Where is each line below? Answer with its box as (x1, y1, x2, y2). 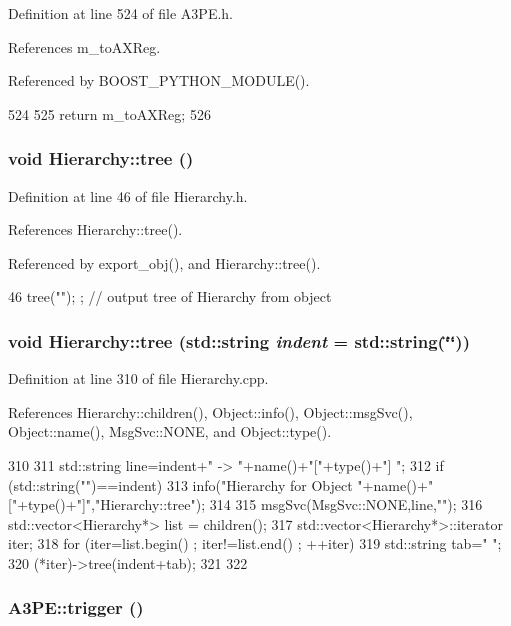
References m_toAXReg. (8, 36, 161, 57)
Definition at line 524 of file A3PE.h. (8, 3, 234, 23)
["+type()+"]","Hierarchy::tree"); (8, 494, 206, 515)
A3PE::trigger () (8, 595, 144, 620)
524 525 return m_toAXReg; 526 (8, 103, 211, 124)
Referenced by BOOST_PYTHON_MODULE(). (8, 70, 310, 91)
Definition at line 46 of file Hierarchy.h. (8, 185, 248, 206)
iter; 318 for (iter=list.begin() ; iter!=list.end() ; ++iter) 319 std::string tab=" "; (8, 533, 502, 554)
